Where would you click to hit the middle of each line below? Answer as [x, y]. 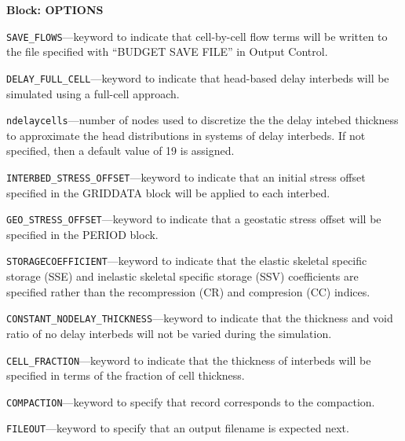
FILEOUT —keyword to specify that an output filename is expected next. [178, 428]
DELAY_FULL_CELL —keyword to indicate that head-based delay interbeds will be [198, 77]
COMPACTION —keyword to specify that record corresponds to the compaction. [191, 401]
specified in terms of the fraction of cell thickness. [126, 375]
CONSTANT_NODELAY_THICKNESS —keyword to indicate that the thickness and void [200, 318]
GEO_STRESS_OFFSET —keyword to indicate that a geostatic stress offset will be [194, 219]
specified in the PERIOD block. [82, 234]
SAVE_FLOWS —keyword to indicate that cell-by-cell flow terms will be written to [197, 36]
